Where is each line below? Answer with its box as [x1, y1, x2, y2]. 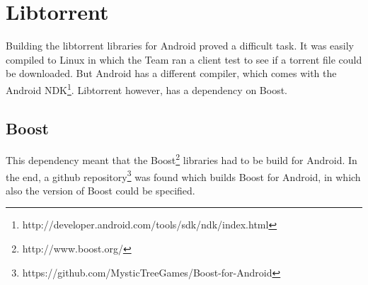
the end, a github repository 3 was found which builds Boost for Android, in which [6, 167, 361, 184]
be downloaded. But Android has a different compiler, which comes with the [6, 66, 337, 81]
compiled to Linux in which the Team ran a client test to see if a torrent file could [6, 52, 362, 66]
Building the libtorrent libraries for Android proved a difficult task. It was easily [6, 38, 354, 53]
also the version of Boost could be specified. [6, 182, 195, 197]
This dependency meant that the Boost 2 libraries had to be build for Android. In [6, 151, 357, 168]
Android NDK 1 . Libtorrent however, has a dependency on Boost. [6, 80, 287, 97]
